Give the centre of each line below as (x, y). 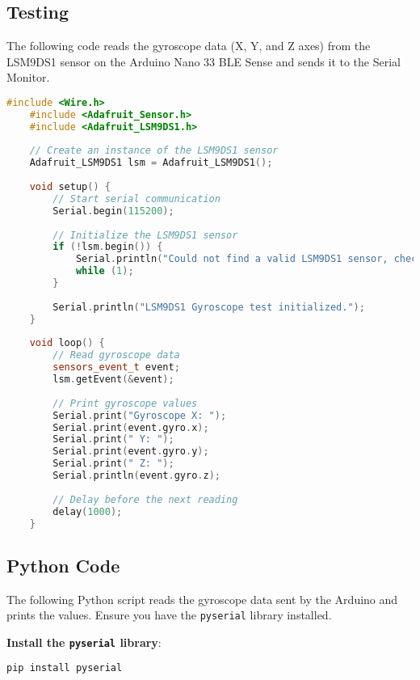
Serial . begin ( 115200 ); (113, 211)
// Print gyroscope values (125, 403)
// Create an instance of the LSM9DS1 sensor (154, 151)
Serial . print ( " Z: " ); (113, 464)
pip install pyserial (65, 667)
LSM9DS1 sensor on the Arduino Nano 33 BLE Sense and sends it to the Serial (204, 61)
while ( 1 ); (105, 271)
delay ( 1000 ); (88, 511)
